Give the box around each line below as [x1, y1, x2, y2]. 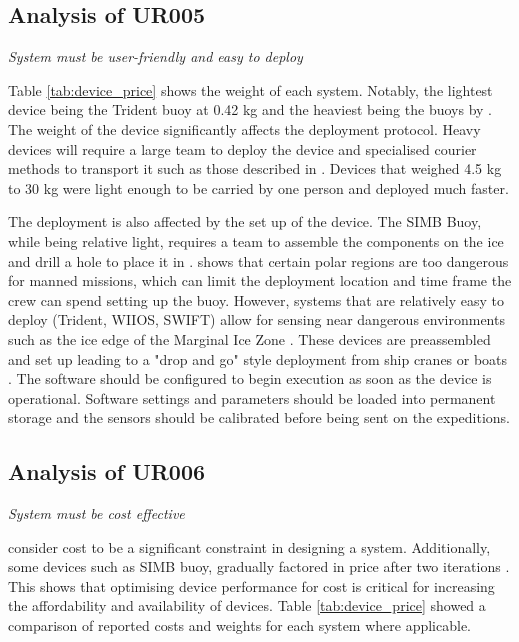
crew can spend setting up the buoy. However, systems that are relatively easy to [8, 289, 505, 310]
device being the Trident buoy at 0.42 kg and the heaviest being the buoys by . [8, 99, 492, 120]
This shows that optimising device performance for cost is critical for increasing [8, 575, 495, 596]
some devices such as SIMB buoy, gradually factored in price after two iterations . [8, 556, 510, 577]
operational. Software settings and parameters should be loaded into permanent [8, 387, 496, 408]
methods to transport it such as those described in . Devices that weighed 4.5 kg [8, 158, 502, 179]
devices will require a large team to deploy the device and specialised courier [8, 138, 477, 159]
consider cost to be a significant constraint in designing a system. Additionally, [8, 536, 491, 557]
